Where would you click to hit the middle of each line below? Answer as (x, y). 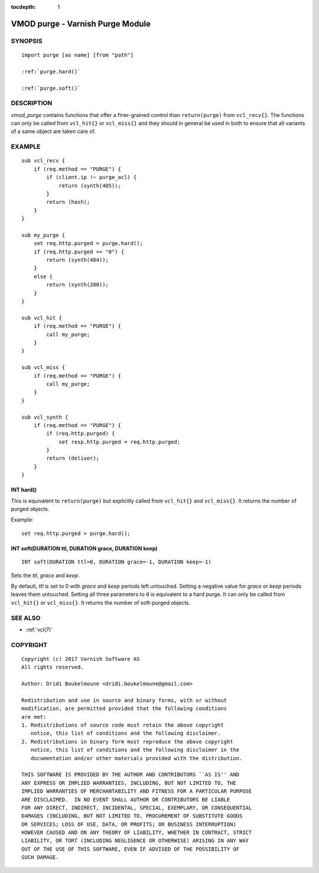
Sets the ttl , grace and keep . (45, 575)
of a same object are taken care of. (53, 131)
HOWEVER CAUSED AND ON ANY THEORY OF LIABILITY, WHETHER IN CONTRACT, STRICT (137, 833)
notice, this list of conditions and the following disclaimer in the (135, 750)
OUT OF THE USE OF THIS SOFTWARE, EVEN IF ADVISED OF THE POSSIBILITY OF (131, 849)
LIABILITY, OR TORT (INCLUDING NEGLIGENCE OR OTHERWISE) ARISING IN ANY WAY (135, 841)
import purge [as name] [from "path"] (78, 55)
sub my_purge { (43, 235)
